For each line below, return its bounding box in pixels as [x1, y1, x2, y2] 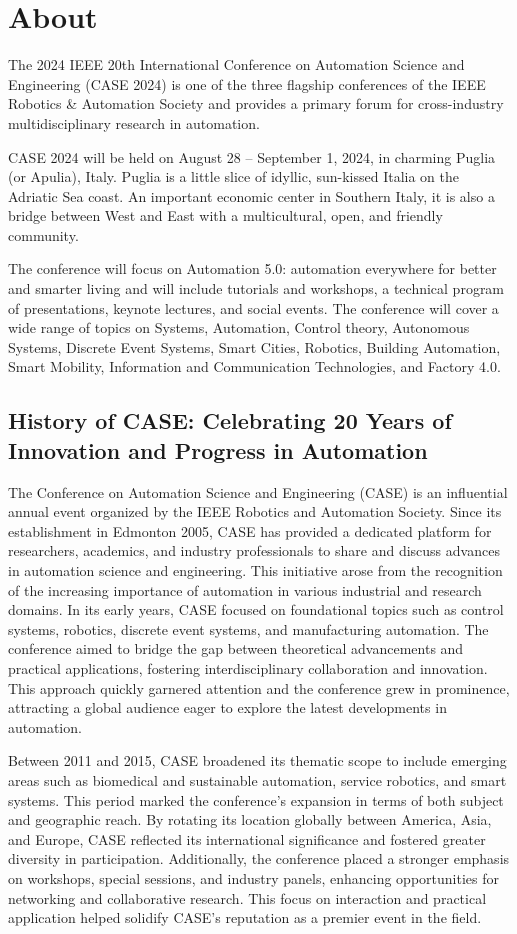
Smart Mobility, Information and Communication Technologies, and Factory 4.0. [8, 356, 501, 377]
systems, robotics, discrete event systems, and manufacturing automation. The [8, 618, 489, 639]
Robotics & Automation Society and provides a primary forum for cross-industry [8, 93, 504, 114]
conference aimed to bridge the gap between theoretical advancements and [8, 638, 464, 659]
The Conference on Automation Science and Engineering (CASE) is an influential [8, 481, 508, 502]
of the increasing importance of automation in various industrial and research [8, 579, 482, 600]
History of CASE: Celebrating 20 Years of [8, 405, 452, 436]
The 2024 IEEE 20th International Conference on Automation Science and [8, 54, 465, 75]
